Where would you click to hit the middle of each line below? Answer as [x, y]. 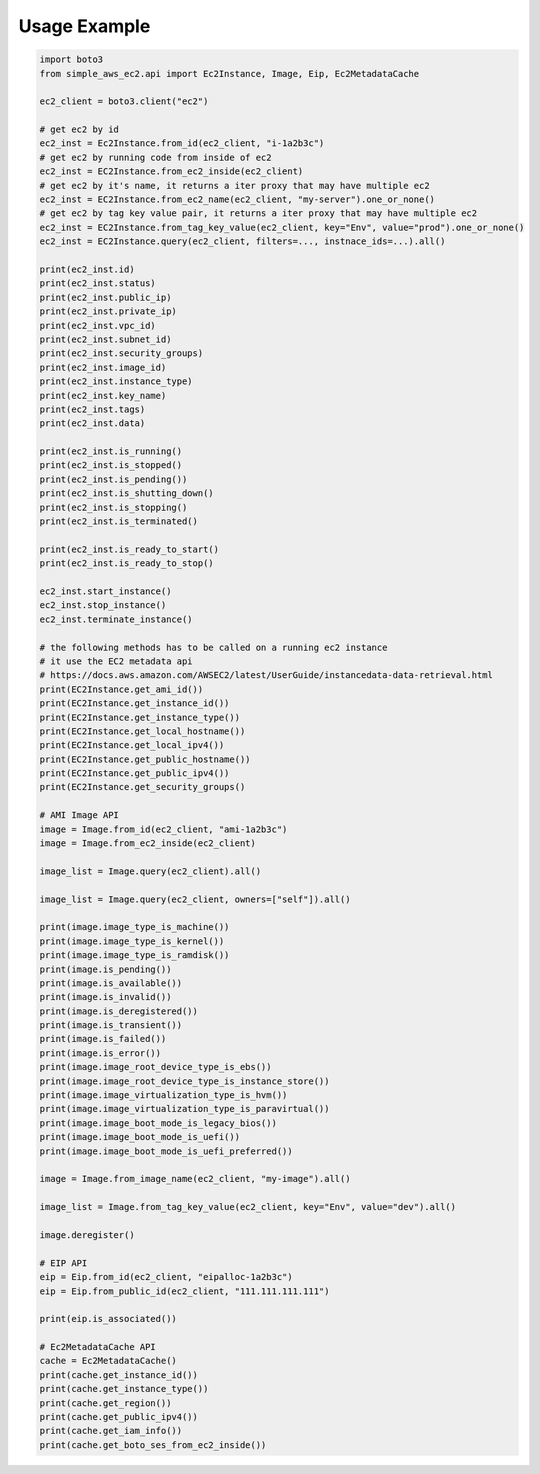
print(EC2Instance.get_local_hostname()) [142, 731]
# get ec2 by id [79, 129]
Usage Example [84, 26]
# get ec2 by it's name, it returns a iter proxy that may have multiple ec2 [234, 185]
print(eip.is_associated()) [108, 1319]
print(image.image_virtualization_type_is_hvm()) [163, 1095]
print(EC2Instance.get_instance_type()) [139, 717]
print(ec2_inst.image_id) [103, 367]
